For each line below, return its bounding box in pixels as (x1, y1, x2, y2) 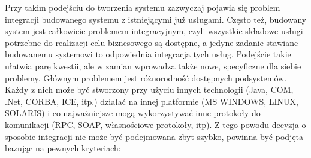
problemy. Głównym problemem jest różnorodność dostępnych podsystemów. (5, 71, 287, 84)
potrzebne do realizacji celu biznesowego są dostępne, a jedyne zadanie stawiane (5, 36, 298, 48)
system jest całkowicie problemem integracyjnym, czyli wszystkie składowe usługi (5, 25, 303, 37)
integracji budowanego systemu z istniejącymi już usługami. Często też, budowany (5, 13, 307, 25)
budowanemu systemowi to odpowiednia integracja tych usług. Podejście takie (5, 48, 291, 60)
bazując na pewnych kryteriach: (5, 142, 121, 154)
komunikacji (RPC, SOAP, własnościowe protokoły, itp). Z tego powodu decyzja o (5, 118, 306, 130)
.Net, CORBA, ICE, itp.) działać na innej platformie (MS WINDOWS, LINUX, (5, 95, 298, 107)
